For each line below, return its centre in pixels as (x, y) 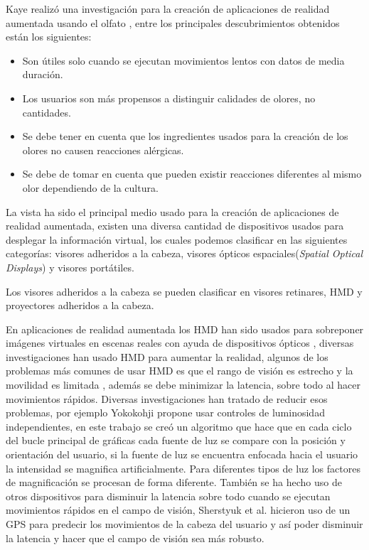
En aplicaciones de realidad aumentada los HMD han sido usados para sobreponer (185, 329)
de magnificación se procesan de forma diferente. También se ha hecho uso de (174, 482)
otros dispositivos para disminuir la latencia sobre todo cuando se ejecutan (168, 496)
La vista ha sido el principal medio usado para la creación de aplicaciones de (172, 211)
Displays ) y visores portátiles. (70, 267)
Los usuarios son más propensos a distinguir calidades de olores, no (169, 98)
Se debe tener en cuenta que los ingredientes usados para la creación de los (185, 136)
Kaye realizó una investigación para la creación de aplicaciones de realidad (168, 9)
